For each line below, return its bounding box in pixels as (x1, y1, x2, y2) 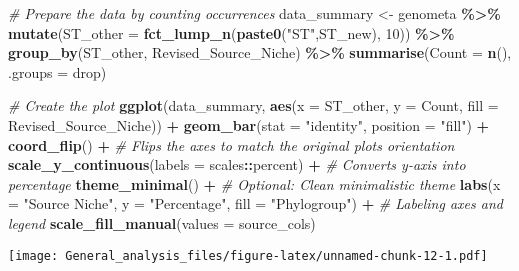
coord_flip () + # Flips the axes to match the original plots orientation (8, 134, 455, 155)
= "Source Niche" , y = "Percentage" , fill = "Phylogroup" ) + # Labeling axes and (8, 193, 503, 214)
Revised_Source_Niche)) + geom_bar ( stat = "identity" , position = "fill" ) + (8, 114, 490, 135)
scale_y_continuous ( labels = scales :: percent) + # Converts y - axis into (8, 154, 466, 175)
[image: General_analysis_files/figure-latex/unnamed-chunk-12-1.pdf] (8, 248, 488, 263)
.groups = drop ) (8, 61, 107, 82)
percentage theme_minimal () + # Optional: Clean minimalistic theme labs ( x (8, 173, 501, 194)
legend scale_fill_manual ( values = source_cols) (8, 212, 316, 233)
